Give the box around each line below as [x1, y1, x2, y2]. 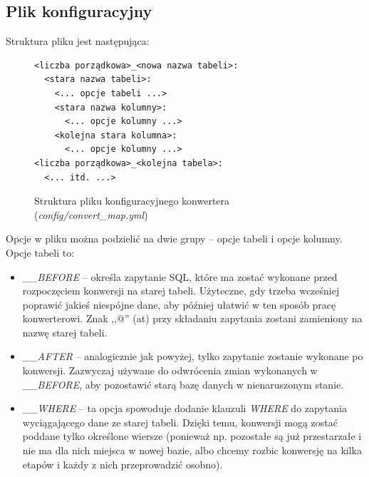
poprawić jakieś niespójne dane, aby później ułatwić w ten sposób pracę [22, 297, 336, 312]
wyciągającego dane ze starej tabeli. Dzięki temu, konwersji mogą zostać [22, 414, 338, 429]
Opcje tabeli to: [6, 245, 75, 260]
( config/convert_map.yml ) [34, 207, 148, 222]
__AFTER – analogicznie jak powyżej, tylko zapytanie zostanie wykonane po [22, 349, 363, 364]
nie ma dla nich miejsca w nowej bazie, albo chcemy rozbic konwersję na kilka [22, 443, 362, 458]
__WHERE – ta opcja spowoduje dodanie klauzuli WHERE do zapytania [22, 401, 347, 416]
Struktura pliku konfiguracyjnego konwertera [34, 193, 230, 208]
